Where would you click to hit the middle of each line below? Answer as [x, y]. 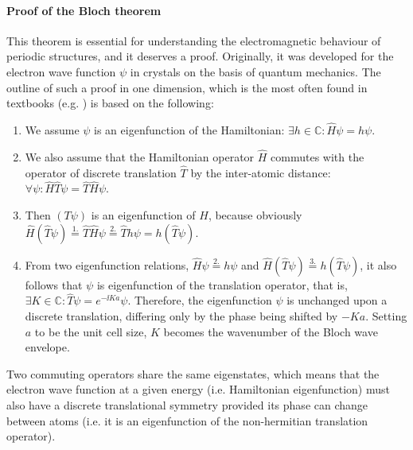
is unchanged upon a [337, 300]
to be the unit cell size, [91, 331]
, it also [378, 264]
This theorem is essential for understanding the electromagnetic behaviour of [194, 40]
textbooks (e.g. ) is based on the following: [110, 103]
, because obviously [255, 215]
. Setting [386, 316]
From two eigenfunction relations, [107, 264]
